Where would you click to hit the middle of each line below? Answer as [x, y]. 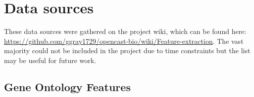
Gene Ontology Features [67, 86]
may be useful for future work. [50, 60]
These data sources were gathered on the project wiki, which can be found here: [125, 31]
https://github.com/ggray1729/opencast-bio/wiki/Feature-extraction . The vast [124, 41]
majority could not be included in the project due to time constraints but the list [127, 50]
